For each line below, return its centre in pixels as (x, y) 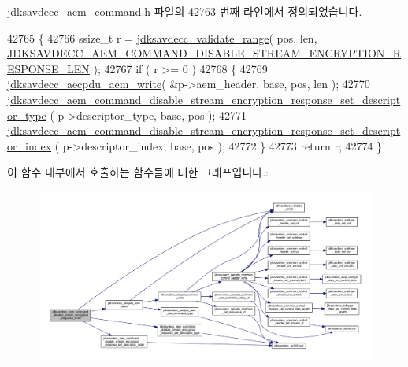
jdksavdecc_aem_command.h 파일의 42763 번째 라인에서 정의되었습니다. (185, 11)
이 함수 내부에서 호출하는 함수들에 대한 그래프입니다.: (138, 172)
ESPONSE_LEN (48, 68)
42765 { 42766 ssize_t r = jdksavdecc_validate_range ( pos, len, (162, 37)
